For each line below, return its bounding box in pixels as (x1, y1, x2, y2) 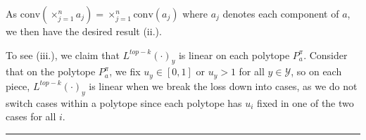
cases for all (6, 109, 56, 124)
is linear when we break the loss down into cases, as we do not (89, 78, 358, 93)
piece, (6, 78, 30, 93)
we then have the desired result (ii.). (6, 24, 162, 38)
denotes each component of (222, 6, 339, 20)
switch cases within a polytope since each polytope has (6, 95, 242, 110)
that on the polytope (6, 64, 96, 79)
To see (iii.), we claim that (6, 47, 120, 62)
